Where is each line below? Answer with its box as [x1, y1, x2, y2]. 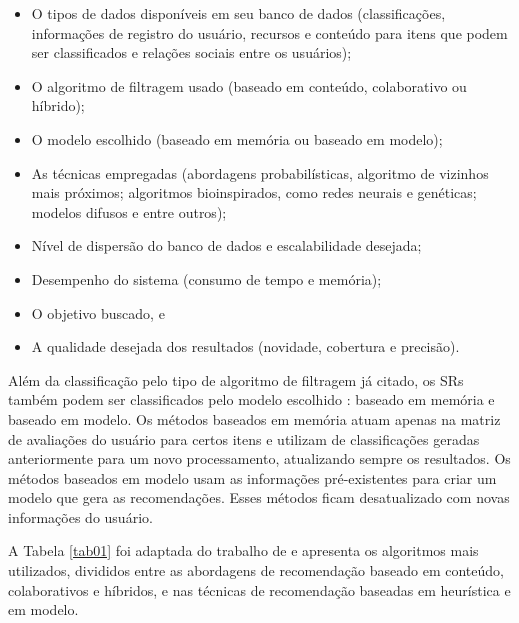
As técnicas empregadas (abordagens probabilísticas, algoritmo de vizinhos [31, 162, 489, 183]
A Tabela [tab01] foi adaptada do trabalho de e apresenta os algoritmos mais [8, 540, 479, 561]
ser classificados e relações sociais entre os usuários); [31, 42, 352, 63]
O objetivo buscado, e [31, 302, 165, 323]
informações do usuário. [8, 506, 153, 527]
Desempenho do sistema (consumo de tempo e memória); [31, 268, 382, 289]
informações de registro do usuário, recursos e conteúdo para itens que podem [31, 22, 508, 43]
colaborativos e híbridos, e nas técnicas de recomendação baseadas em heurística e [8, 579, 511, 600]
